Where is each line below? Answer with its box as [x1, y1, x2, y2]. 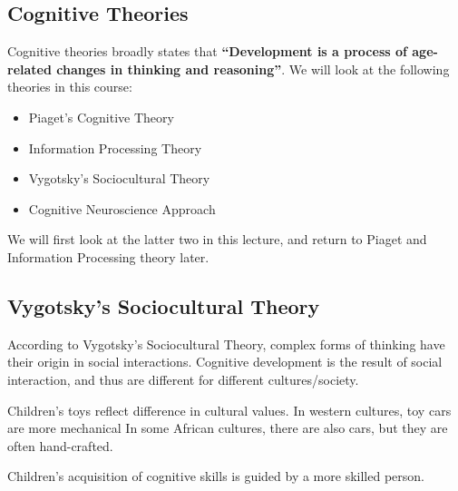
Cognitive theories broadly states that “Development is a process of [7, 42, 407, 61]
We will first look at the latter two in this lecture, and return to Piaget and [7, 230, 427, 249]
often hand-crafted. [7, 436, 113, 455]
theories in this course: [7, 77, 132, 96]
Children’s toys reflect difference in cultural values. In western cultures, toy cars [7, 400, 452, 419]
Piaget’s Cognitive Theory [28, 107, 174, 126]
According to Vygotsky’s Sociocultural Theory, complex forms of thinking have [7, 334, 445, 353]
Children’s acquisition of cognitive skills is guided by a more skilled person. [7, 466, 424, 486]
